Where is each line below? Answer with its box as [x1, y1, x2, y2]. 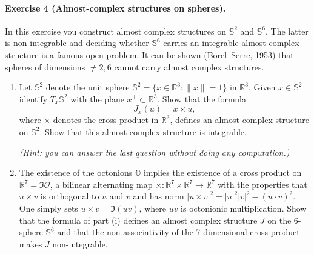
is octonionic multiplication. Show [181, 201, 307, 214]
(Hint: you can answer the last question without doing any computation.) [19, 145, 290, 158]
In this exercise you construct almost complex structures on [5, 24, 226, 37]
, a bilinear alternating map [50, 178, 153, 190]
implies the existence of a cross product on [143, 166, 302, 179]
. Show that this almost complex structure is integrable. [39, 125, 247, 138]
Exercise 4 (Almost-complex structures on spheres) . [5, 1, 226, 14]
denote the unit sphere [45, 81, 130, 93]
